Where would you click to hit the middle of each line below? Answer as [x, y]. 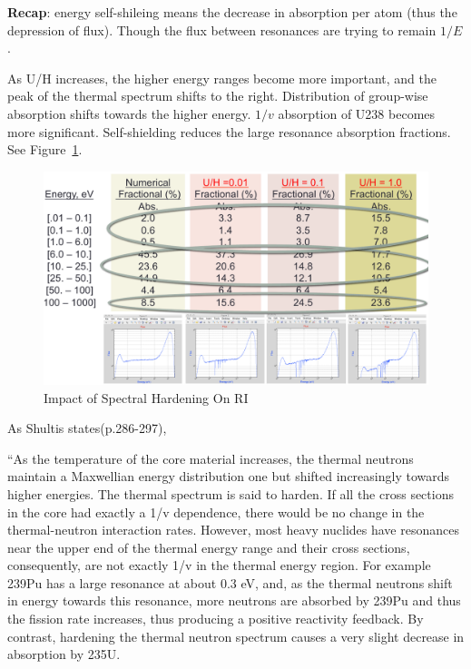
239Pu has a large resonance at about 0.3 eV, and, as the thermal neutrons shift [230, 582]
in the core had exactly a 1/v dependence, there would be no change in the [216, 512]
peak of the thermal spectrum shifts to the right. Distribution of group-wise [218, 96]
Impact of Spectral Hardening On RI [146, 397]
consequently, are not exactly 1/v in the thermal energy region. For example [219, 565]
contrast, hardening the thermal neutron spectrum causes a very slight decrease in [236, 636]
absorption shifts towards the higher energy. [129, 113]
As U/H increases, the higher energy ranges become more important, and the [222, 78]
